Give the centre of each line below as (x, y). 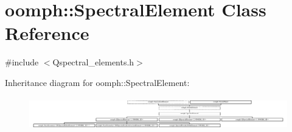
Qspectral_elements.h (93, 62)
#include (22, 62)
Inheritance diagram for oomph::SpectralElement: (97, 82)
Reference (47, 33)
